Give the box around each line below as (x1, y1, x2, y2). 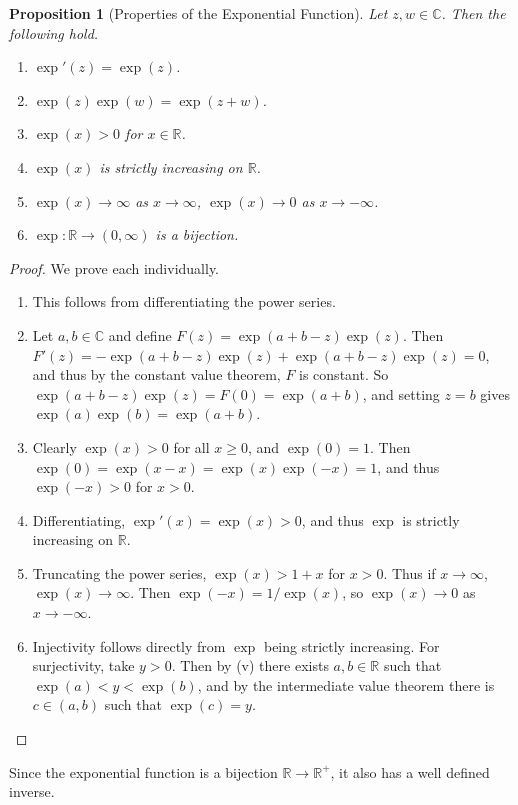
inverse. (9, 781, 55, 802)
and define (108, 324, 172, 345)
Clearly (32, 436, 77, 457)
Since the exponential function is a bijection (9, 761, 278, 782)
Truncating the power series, (32, 562, 207, 583)
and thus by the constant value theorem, (32, 364, 281, 385)
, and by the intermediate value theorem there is (197, 674, 495, 695)
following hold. (9, 22, 99, 43)
